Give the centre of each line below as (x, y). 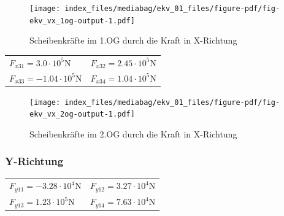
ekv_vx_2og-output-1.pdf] (82, 114)
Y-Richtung (34, 161)
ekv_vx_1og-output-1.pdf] (82, 21)
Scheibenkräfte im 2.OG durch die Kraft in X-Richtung (133, 133)
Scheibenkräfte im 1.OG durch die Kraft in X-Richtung (133, 40)
